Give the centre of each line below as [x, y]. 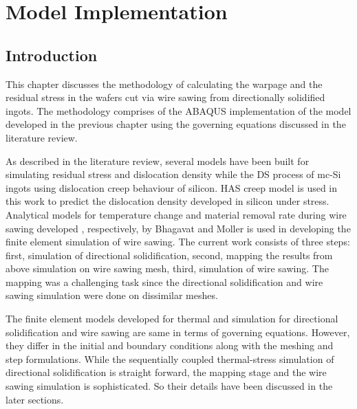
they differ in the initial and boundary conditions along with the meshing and [170, 345]
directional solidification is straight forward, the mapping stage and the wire [166, 372]
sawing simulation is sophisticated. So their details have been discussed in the [169, 386]
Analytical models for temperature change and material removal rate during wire [176, 214]
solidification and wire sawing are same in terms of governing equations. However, [178, 332]
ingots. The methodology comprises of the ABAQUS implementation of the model [178, 110]
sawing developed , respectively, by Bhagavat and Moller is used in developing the [178, 228]
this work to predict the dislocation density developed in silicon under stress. [167, 201]
